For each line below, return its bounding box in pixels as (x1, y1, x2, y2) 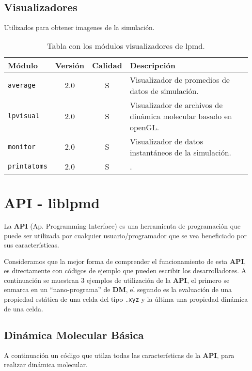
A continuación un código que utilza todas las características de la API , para (4, 350, 235, 360)
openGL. (129, 121, 159, 133)
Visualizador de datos (129, 135, 203, 147)
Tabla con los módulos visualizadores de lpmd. (47, 40, 205, 51)
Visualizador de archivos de (129, 99, 223, 110)
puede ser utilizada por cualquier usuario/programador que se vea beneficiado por (4, 230, 247, 240)
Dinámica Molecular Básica (4, 327, 144, 342)
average (8, 81, 36, 89)
